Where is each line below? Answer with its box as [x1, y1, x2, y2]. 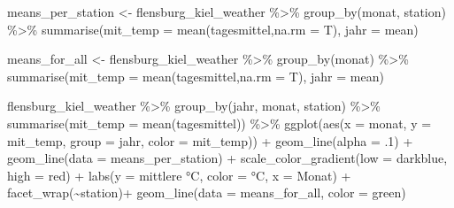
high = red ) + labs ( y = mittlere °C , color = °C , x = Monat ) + [7, 166, 351, 184]
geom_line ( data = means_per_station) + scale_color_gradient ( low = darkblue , [7, 149, 448, 167]
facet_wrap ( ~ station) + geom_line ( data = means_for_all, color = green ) [7, 183, 406, 202]
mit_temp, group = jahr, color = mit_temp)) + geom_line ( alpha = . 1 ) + [7, 131, 413, 150]
